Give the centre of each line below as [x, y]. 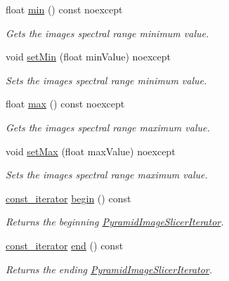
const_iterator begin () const [68, 198]
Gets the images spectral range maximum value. [108, 127]
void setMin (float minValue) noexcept [89, 57]
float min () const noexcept [64, 9]
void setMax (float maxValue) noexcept [91, 151]
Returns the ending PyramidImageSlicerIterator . [109, 269]
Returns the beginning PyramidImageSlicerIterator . [115, 222]
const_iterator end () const [65, 245]
